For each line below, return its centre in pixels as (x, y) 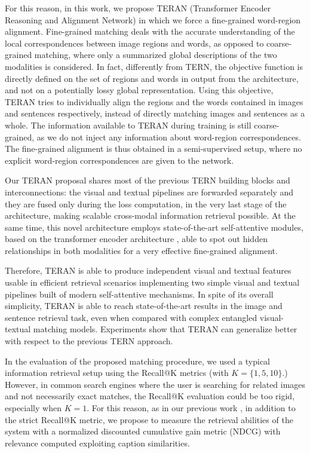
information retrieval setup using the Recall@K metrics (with (117, 373)
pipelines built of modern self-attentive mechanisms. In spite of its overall (139, 294)
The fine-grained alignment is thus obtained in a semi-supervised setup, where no (154, 149)
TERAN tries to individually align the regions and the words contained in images (154, 101)
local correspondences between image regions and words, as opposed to (134, 43)
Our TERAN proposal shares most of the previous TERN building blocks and (148, 180)
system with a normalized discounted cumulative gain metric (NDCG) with (143, 431)
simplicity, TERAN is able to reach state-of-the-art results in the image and (144, 306)
